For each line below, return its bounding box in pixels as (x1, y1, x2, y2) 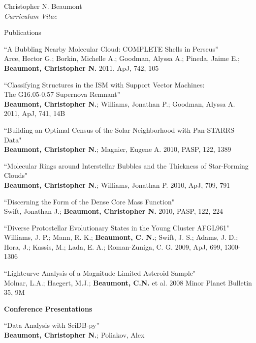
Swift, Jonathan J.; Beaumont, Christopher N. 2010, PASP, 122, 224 (4, 206, 224, 216)
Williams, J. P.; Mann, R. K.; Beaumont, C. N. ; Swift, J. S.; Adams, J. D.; (4, 232, 238, 242)
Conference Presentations (4, 303, 93, 314)
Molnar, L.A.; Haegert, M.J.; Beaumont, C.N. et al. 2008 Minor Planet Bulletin (4, 277, 252, 287)
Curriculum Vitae (4, 10, 57, 21)
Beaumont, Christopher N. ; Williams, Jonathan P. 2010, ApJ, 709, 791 (4, 179, 230, 190)
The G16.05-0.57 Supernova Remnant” (4, 89, 121, 99)
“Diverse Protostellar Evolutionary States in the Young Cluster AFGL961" (4, 222, 229, 232)
